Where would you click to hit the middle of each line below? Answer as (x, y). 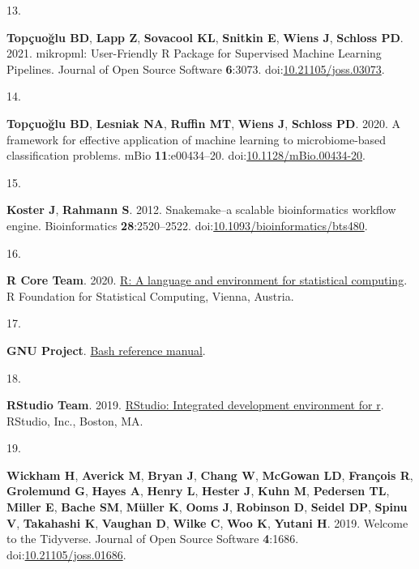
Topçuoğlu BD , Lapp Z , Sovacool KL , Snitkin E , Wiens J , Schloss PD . (205, 37)
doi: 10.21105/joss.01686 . (66, 554)
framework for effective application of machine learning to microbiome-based (197, 139)
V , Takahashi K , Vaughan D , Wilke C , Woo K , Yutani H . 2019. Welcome (207, 522)
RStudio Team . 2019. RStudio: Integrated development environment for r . (195, 405)
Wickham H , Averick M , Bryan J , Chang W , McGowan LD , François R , (210, 475)
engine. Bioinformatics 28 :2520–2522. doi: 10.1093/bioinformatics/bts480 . (187, 225)
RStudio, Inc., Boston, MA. (75, 420)
